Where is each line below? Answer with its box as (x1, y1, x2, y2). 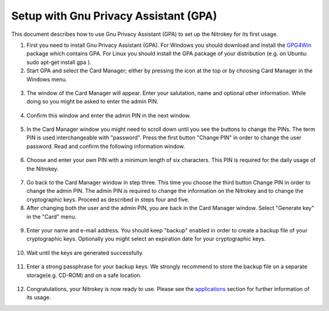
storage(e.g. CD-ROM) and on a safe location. (26, 271, 142, 279)
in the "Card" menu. (26, 213, 77, 220)
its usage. (26, 294, 51, 301)
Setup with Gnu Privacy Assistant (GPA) (11, 9, 218, 23)
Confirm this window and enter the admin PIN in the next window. (26, 111, 191, 119)
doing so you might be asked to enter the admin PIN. (26, 98, 158, 105)
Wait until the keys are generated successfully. (26, 249, 144, 256)
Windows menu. (26, 75, 67, 83)
